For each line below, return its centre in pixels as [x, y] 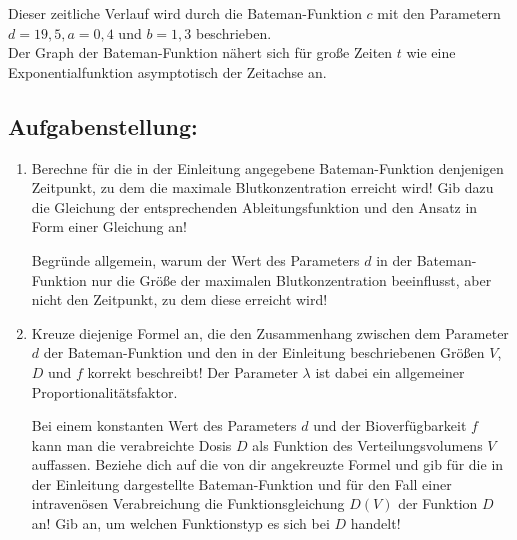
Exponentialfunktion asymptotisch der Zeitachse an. [167, 71]
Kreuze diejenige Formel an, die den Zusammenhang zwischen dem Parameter [270, 332]
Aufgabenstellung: [103, 125]
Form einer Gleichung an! [109, 226]
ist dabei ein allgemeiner [390, 371]
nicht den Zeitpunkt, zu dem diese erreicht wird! [179, 299]
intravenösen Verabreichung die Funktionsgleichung [188, 503]
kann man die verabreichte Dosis [131, 444]
